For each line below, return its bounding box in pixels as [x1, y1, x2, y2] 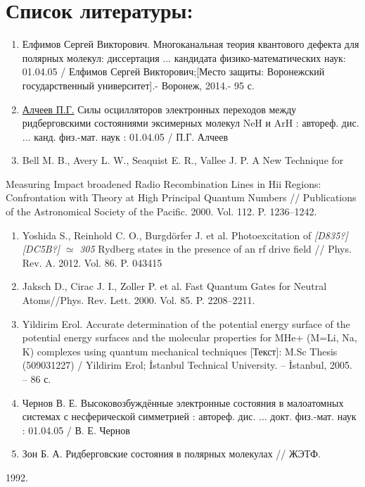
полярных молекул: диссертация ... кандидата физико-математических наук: [22, 50, 346, 65]
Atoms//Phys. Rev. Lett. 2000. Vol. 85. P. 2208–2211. [22, 293, 255, 308]
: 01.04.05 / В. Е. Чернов [22, 422, 130, 437]
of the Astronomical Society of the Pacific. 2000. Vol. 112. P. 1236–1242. [6, 204, 317, 219]
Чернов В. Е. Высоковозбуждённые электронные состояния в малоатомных [22, 395, 344, 410]
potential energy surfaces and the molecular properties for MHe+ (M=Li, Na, [22, 330, 357, 345]
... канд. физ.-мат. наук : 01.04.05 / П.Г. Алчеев [22, 129, 228, 144]
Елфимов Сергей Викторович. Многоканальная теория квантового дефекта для [22, 37, 359, 51]
